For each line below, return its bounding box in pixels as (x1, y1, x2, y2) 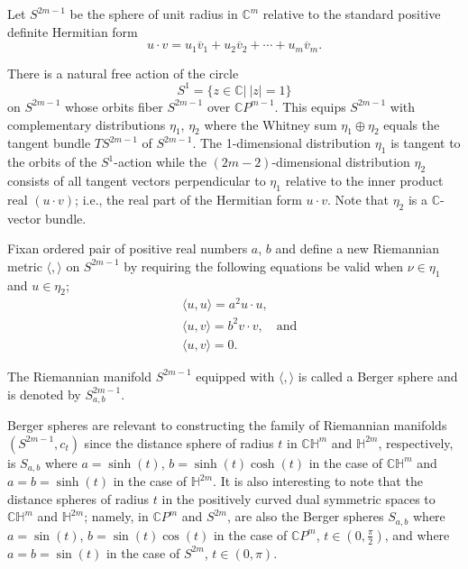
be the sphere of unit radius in (69, 5, 238, 23)
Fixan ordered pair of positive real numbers (7, 239, 248, 258)
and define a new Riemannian (275, 239, 439, 258)
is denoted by (7, 384, 81, 403)
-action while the (114, 152, 206, 171)
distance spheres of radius (7, 489, 150, 508)
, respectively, (378, 433, 454, 452)
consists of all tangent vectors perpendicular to (7, 170, 266, 189)
